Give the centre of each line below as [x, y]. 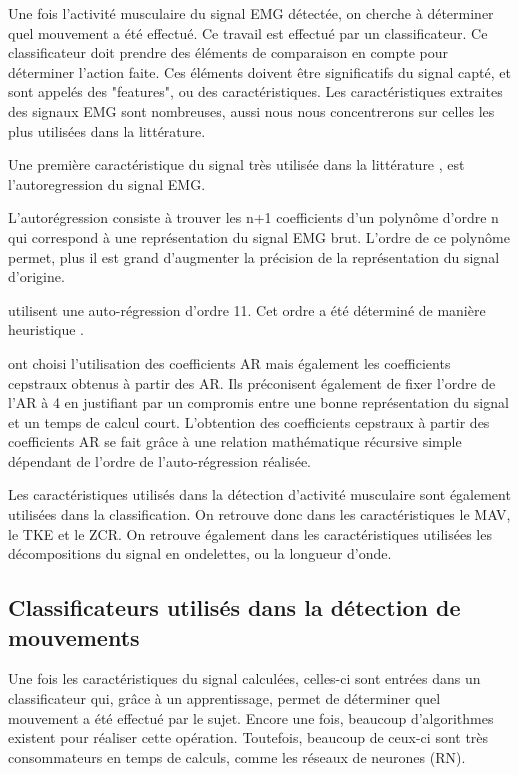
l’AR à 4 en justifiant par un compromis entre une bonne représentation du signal [258, 402]
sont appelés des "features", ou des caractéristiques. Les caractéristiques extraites [255, 91]
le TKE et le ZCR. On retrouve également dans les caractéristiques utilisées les [250, 533]
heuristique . [46, 329]
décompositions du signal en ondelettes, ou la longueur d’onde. [200, 553]
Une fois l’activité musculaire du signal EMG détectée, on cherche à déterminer [251, 13]
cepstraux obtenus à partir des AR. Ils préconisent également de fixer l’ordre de [252, 382]
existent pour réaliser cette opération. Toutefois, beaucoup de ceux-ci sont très [248, 737]
